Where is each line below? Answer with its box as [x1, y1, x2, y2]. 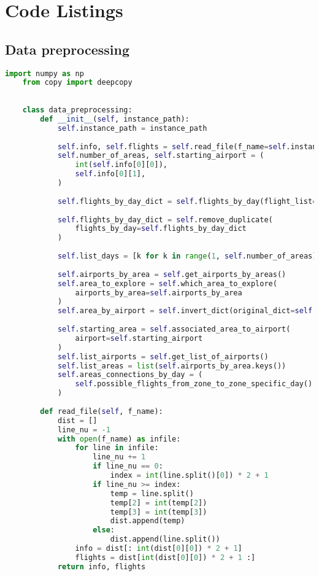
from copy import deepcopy [22, 78, 133, 87]
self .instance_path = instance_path [57, 123, 207, 133]
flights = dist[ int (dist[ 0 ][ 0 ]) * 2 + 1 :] [75, 553, 256, 562]
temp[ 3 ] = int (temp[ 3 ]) [110, 507, 207, 516]
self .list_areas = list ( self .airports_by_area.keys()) [57, 361, 286, 370]
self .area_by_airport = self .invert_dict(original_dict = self [57, 306, 313, 316]
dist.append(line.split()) [110, 535, 220, 544]
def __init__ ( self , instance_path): [40, 114, 190, 123]
